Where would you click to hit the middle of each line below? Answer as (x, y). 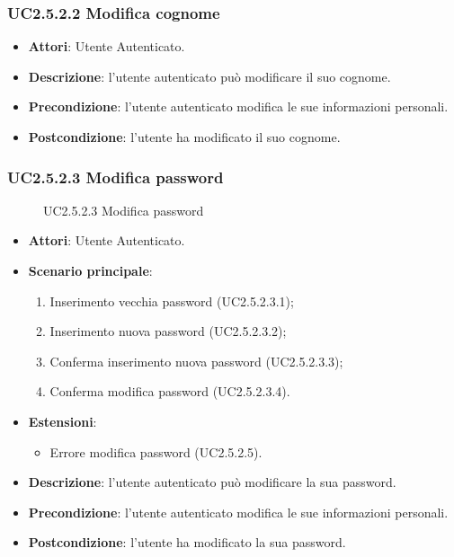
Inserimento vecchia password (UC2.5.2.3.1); (172, 301)
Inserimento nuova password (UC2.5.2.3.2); (168, 331)
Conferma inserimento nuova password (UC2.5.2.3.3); (196, 361)
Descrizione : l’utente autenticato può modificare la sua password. (212, 482)
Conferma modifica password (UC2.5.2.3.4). (170, 391)
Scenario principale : (90, 270)
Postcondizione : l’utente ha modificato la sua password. (187, 542)
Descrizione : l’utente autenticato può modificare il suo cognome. (209, 76)
